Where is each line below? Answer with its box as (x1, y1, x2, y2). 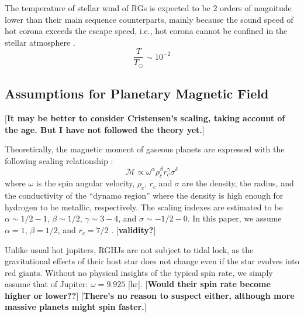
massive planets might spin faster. (5, 301, 144, 313)
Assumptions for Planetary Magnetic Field (5, 84, 269, 103)
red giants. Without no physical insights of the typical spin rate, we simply (5, 266, 273, 278)
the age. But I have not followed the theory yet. (5, 123, 202, 135)
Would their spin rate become (147, 278, 271, 290)
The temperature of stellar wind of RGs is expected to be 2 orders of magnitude (5, 2, 292, 13)
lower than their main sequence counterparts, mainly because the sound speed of (5, 13, 293, 25)
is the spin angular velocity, (36, 177, 135, 189)
